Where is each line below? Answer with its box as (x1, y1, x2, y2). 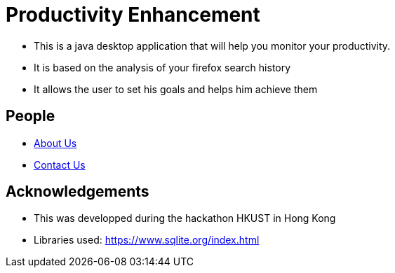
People (6, 107, 55, 125)
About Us (34, 136, 77, 149)
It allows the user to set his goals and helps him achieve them (34, 83, 318, 95)
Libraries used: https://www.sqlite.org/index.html (34, 234, 260, 246)
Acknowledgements (6, 183, 149, 201)
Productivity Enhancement (6, 3, 260, 27)
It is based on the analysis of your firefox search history (34, 61, 291, 73)
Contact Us (34, 158, 86, 171)
